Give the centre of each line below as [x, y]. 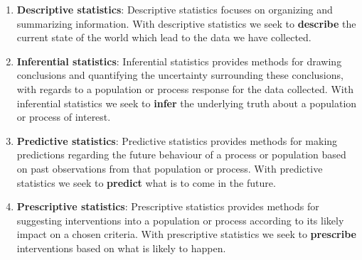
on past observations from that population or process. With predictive [170, 168]
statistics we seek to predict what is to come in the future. [146, 182]
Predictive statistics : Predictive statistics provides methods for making [177, 140]
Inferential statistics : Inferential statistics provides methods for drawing [179, 61]
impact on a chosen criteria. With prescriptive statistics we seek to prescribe [186, 234]
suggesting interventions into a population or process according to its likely [180, 220]
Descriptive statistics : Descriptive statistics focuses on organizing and [175, 9]
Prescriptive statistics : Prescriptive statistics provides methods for [168, 206]
